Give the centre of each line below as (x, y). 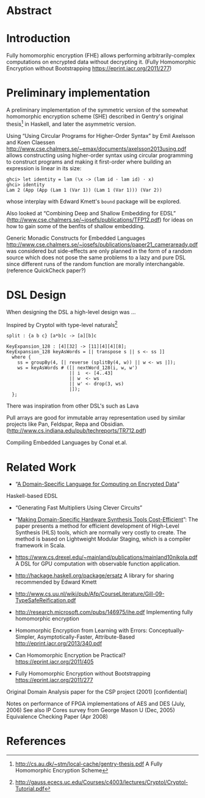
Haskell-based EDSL (32, 496)
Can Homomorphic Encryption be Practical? (70, 655)
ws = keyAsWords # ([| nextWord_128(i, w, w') (77, 368)
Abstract (29, 11)
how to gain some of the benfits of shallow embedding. (76, 226)
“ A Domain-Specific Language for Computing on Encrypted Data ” (97, 484)
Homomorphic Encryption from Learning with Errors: (81, 631)
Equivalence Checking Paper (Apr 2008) (57, 717)
